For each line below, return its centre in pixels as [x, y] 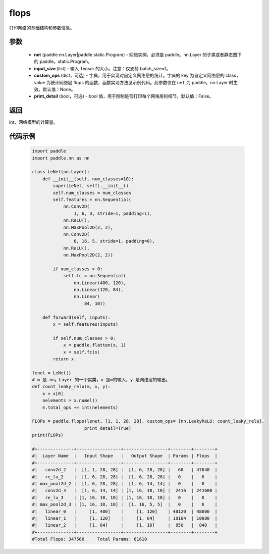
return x [63, 359]
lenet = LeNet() [52, 373]
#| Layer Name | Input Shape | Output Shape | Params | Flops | [125, 456]
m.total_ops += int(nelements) [80, 407]
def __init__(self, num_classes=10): [88, 179]
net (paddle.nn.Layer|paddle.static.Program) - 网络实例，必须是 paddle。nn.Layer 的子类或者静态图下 [138, 54]
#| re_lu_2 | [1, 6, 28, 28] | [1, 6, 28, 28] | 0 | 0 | [125, 477]
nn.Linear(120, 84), [99, 290]
